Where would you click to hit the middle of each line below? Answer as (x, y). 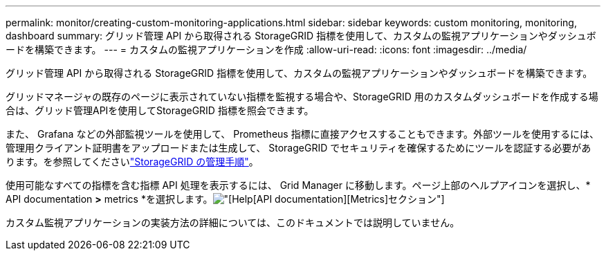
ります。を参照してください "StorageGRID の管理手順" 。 (132, 162)
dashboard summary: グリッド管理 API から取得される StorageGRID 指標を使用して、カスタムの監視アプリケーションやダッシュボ (301, 36)
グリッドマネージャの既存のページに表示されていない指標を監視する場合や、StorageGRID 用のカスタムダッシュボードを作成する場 (302, 97)
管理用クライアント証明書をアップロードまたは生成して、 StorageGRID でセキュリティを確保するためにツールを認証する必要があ (299, 148)
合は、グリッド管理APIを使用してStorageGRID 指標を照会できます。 (160, 110)
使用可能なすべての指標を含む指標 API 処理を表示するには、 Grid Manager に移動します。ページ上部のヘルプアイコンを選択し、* (298, 185)
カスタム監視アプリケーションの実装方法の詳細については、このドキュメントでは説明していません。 (233, 222)
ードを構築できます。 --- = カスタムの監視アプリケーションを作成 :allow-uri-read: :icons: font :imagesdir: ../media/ (266, 49)
